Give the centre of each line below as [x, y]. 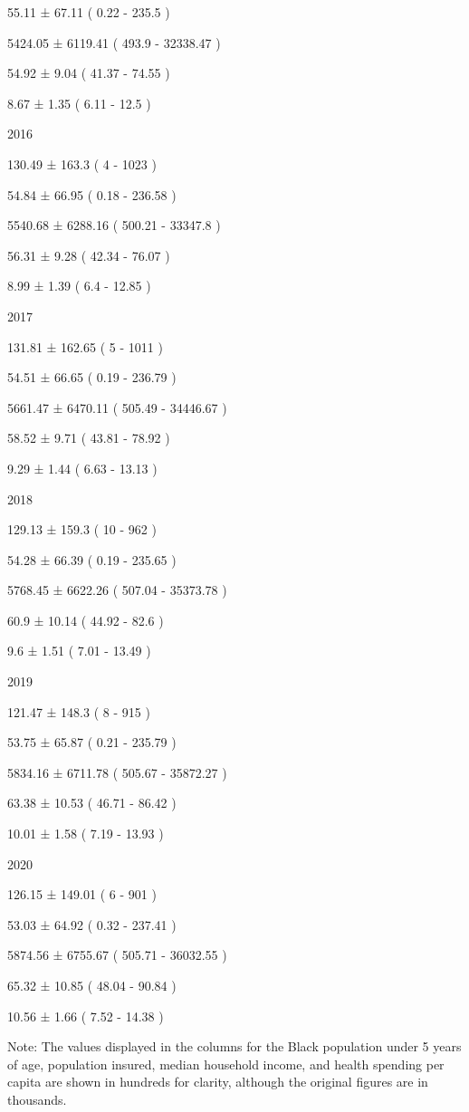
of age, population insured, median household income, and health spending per [226, 1064]
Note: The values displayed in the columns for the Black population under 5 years [234, 1046]
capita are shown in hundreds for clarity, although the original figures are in [218, 1082]
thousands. [37, 1099]
